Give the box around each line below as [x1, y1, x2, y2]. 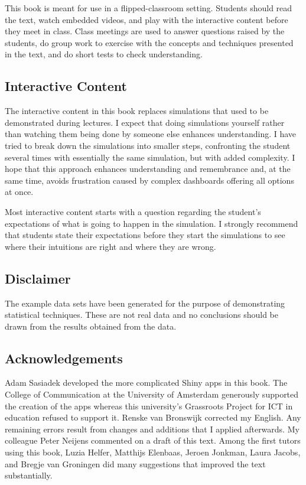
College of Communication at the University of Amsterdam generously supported [5, 388, 299, 401]
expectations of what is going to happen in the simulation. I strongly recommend [5, 217, 298, 229]
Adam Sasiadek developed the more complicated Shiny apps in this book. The [5, 376, 288, 389]
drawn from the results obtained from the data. [5, 320, 177, 332]
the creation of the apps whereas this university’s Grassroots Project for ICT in [5, 399, 293, 412]
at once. [5, 185, 34, 198]
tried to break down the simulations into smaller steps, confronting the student [5, 139, 291, 151]
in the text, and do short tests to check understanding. [5, 48, 203, 60]
